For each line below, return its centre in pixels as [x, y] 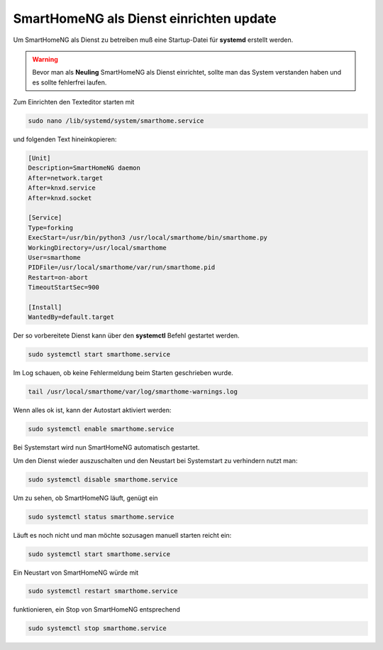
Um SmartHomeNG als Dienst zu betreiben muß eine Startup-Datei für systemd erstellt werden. [153, 40]
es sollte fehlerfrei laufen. [70, 82]
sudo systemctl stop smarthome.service [97, 628]
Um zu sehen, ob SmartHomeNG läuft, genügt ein [86, 498]
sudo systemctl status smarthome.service [101, 516]
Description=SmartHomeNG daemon [84, 168]
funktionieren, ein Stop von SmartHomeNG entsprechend [96, 610]
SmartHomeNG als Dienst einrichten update [145, 18]
